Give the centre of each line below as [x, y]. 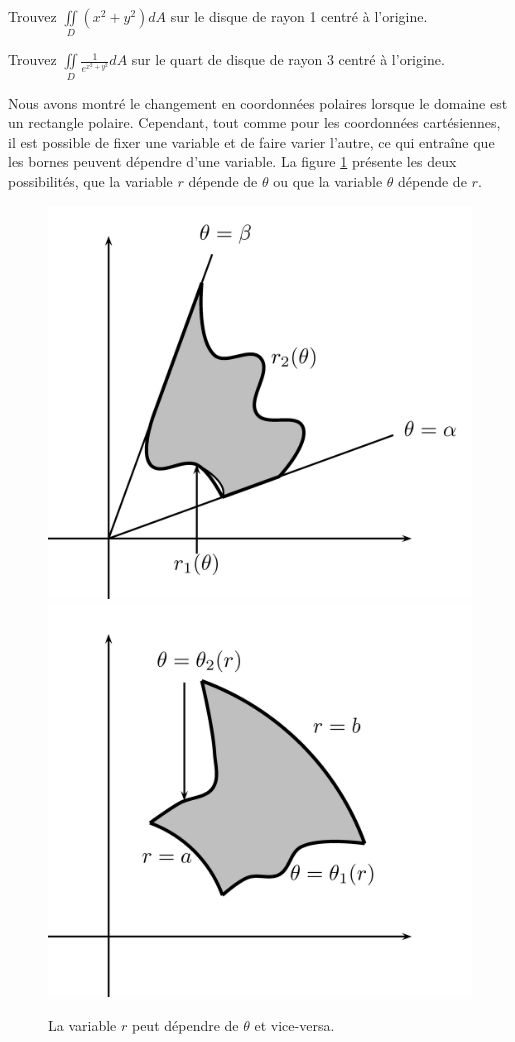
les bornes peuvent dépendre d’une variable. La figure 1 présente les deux [232, 161]
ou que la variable [328, 181]
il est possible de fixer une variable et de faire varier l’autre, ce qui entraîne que [251, 141]
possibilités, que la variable [90, 181]
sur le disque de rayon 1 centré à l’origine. [299, 16]
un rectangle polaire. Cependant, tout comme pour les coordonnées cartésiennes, [254, 122]
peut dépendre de [185, 1024]
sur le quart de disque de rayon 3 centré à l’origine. [288, 59]
